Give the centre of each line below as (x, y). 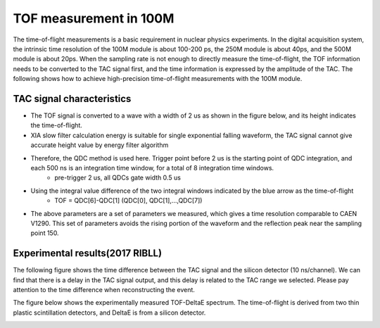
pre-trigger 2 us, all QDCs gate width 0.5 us (118, 178)
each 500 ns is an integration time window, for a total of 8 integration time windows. (152, 168)
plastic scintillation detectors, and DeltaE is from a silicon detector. (109, 313)
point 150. (45, 233)
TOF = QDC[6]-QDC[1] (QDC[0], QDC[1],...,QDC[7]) (128, 201)
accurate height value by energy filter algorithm (100, 145)
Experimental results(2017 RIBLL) (87, 253)
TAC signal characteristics (72, 99)
